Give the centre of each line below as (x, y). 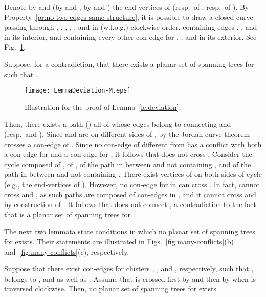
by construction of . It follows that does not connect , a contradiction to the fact (130, 204)
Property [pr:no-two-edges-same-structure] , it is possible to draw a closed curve (129, 17)
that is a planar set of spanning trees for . (70, 214)
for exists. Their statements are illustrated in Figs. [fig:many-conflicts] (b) (119, 241)
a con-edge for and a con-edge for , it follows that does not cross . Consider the (128, 154)
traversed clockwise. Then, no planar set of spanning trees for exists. (111, 289)
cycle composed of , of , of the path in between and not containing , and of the (128, 164)
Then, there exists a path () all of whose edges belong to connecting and (118, 124)
